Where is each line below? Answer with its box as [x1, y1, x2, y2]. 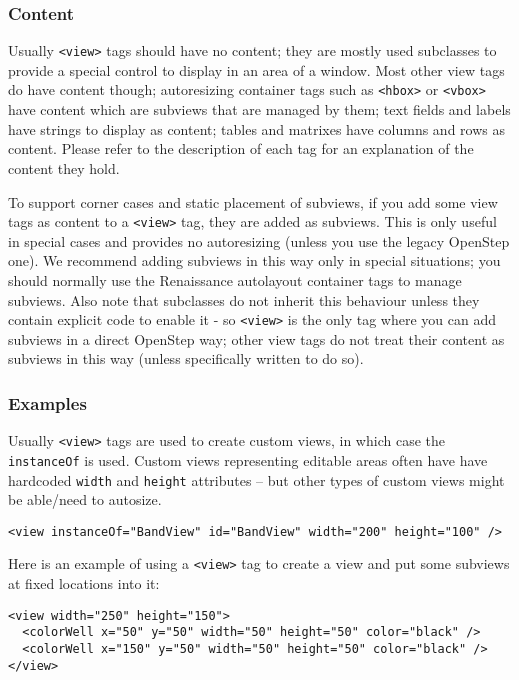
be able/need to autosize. [8, 489, 162, 510]
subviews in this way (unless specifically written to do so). [8, 348, 364, 369]
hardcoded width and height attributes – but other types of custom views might [8, 469, 505, 490]
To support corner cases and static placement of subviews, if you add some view [8, 191, 498, 212]
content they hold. [8, 157, 120, 178]
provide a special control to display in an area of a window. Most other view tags [8, 59, 505, 80]
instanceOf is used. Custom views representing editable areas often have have [8, 449, 488, 470]
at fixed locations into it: [8, 573, 160, 594]
